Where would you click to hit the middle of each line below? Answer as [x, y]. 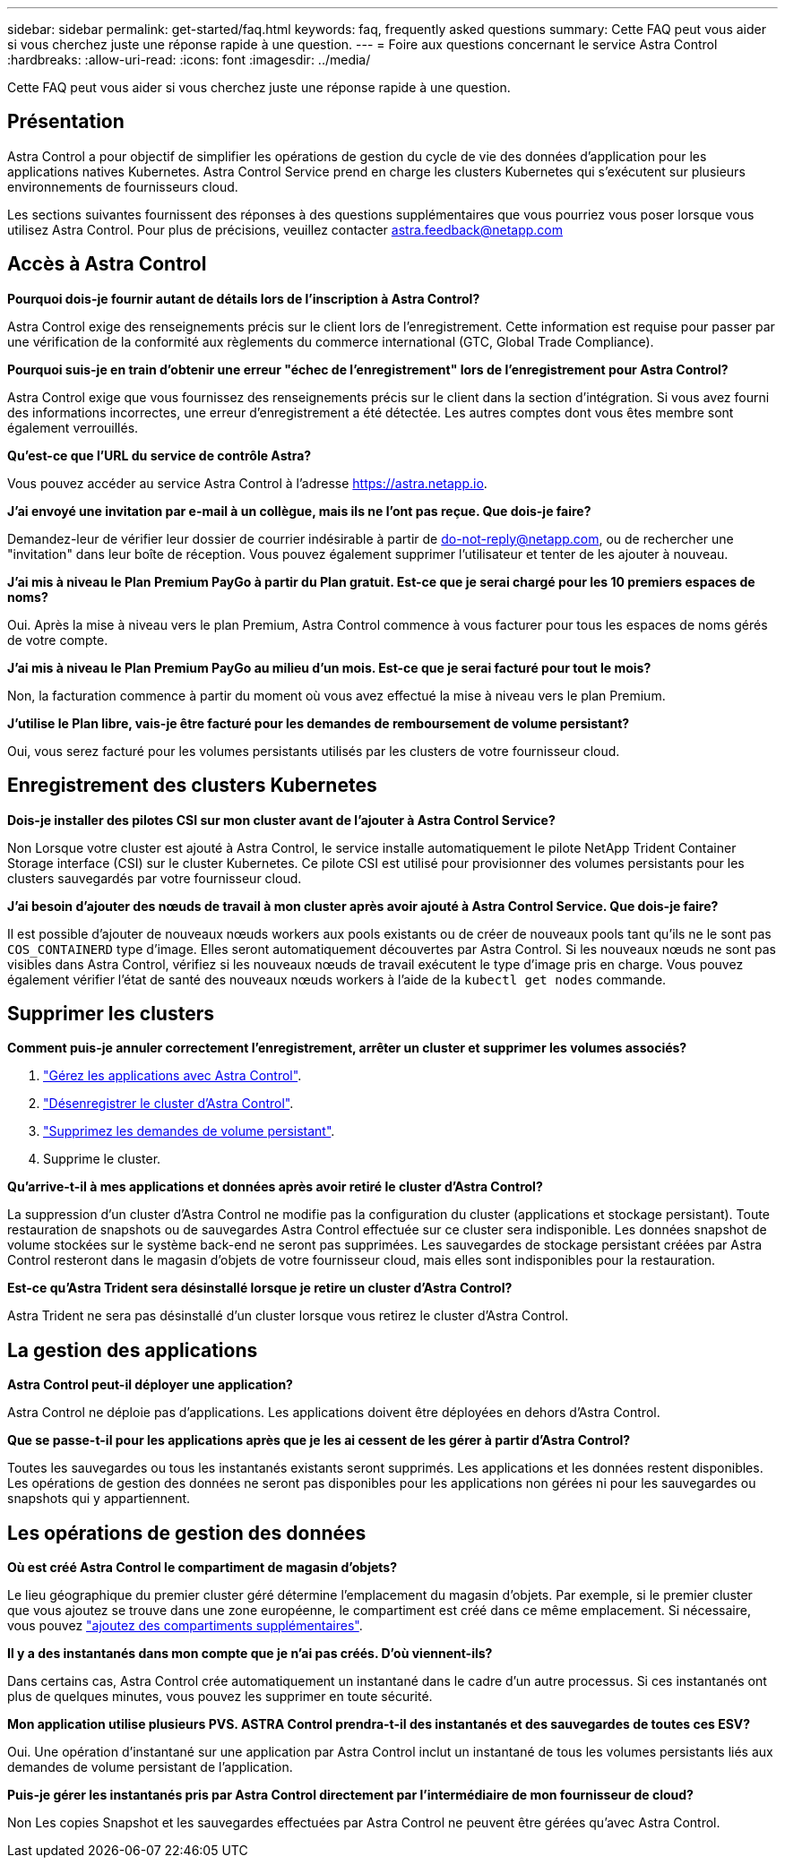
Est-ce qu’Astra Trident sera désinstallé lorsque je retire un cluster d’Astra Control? [260, 1288]
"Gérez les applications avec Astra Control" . [173, 1076]
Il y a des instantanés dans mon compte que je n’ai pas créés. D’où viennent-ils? [250, 1654]
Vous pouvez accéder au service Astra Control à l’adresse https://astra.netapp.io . [247, 483]
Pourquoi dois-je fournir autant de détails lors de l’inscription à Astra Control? [244, 298]
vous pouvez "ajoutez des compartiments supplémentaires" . [185, 1626]
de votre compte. [58, 640]
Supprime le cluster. [102, 1159]
